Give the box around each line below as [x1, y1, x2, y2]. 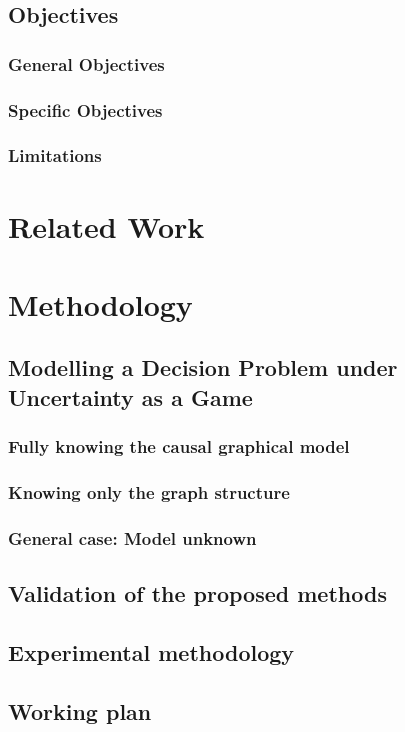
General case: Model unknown [8, 525, 257, 550]
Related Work [8, 205, 205, 246]
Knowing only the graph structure [8, 480, 290, 504]
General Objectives [8, 51, 165, 76]
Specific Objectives [8, 97, 163, 122]
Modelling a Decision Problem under [8, 352, 398, 383]
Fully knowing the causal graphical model [8, 434, 350, 459]
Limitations [8, 143, 102, 168]
